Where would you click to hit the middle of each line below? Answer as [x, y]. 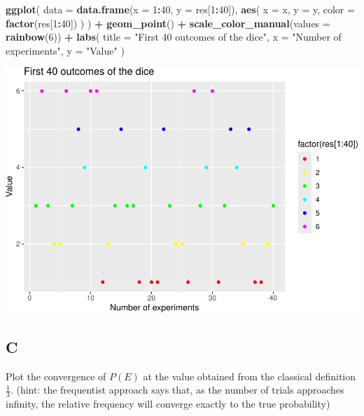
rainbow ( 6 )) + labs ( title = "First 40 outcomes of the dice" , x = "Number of [174, 37]
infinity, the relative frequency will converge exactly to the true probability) [168, 404]
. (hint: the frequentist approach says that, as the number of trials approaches [177, 390]
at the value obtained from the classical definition [250, 376]
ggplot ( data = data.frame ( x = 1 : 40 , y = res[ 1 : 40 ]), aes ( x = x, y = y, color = [180, 9]
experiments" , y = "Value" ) [65, 50]
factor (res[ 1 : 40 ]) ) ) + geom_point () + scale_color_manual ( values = [168, 23]
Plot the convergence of [56, 376]
